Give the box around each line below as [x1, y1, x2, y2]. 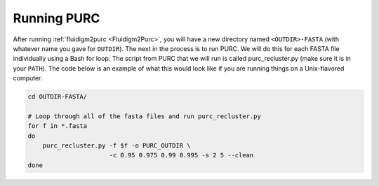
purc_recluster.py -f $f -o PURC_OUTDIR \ [42, 142, 191, 150]
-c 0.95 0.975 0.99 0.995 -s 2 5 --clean [109, 151, 254, 159]
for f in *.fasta [27, 122, 88, 130]
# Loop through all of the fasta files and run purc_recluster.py [27, 112, 261, 120]
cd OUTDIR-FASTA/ [27, 93, 88, 101]
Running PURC [13, 10, 100, 26]
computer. [13, 74, 43, 83]
